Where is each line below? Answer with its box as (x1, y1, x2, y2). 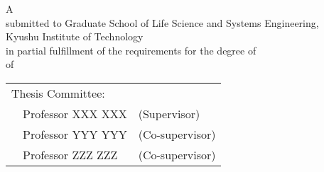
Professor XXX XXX (23, 105, 127, 122)
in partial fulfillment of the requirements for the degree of (6, 42, 256, 57)
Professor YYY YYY (23, 125, 127, 142)
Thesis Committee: (11, 84, 105, 101)
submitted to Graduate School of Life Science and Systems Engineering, (6, 15, 319, 30)
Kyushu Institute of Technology (6, 29, 144, 44)
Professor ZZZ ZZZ (23, 146, 118, 163)
